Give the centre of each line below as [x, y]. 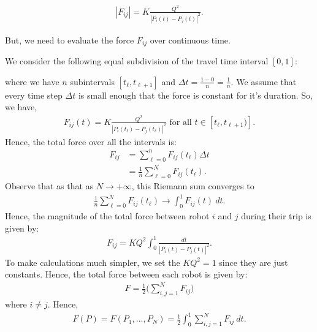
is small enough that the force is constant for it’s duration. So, [195, 95]
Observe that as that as [49, 186]
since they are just [254, 262]
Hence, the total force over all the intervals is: [91, 141]
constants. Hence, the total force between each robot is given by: [126, 274]
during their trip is [276, 215]
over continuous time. [190, 40]
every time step [34, 95]
